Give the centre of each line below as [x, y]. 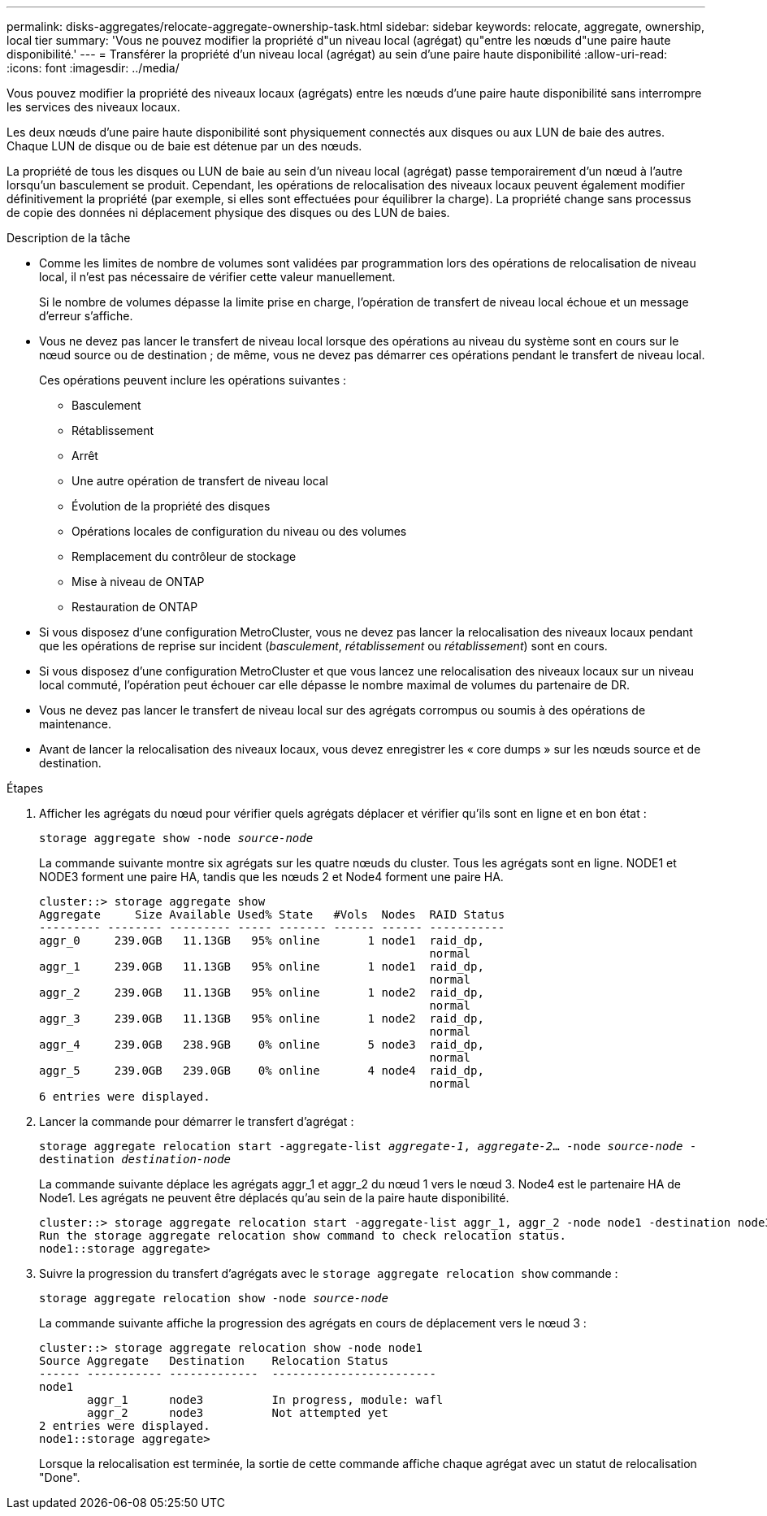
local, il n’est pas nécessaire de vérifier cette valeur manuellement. [217, 277]
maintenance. [75, 724]
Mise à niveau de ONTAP [138, 582]
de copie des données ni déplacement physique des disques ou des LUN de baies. [228, 213]
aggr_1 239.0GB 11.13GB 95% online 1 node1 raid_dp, [262, 967]
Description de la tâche [69, 238]
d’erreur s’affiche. [86, 316]
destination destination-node [135, 1159]
